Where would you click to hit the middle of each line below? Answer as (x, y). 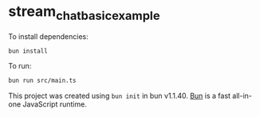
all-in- (242, 96)
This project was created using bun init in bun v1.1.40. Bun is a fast (120, 96)
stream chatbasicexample (85, 13)
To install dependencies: (49, 36)
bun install (28, 51)
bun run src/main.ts (43, 81)
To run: (20, 66)
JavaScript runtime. (55, 104)
